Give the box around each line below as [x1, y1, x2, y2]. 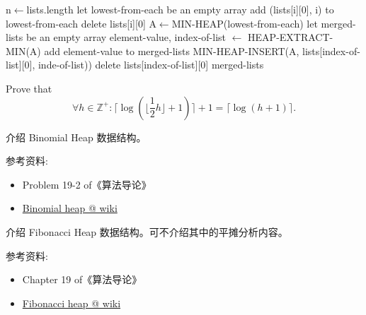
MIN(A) [6, 43, 41, 58]
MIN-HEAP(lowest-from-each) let [171, 16, 318, 30]
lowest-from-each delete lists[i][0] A [6, 16, 156, 30]
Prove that [6, 81, 52, 95]
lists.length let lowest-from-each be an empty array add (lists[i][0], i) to [26, 2, 334, 16]
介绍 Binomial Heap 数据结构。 [6, 129, 147, 144]
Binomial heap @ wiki [22, 201, 118, 215]
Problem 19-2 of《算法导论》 [22, 177, 151, 191]
